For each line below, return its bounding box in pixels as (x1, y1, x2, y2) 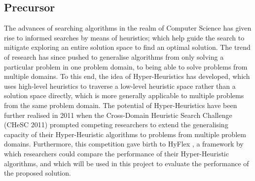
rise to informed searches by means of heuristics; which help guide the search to (4, 32, 245, 42)
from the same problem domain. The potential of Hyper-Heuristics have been (4, 100, 237, 110)
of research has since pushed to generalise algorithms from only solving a (4, 51, 224, 62)
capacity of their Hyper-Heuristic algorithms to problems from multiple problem (4, 129, 246, 139)
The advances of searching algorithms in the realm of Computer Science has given (4, 23, 252, 33)
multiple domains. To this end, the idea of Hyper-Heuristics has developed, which (4, 71, 250, 81)
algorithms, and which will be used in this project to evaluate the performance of (4, 158, 249, 168)
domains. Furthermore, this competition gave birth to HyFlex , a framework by (4, 139, 244, 149)
